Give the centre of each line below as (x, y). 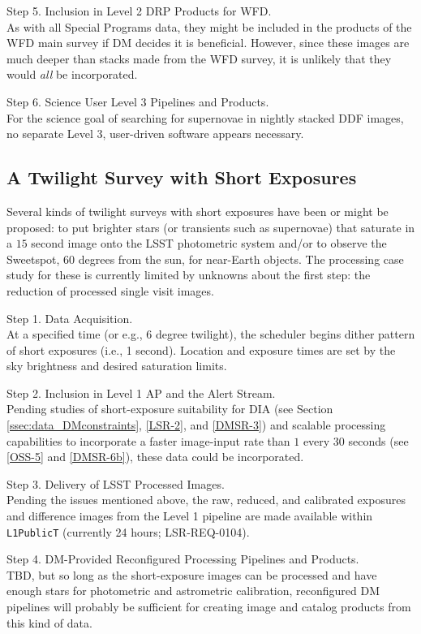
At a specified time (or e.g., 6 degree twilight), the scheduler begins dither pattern (211, 334)
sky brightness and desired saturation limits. (117, 366)
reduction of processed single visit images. (110, 290)
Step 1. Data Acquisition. (70, 318)
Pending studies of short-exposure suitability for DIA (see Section (170, 409)
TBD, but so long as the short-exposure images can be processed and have (192, 574)
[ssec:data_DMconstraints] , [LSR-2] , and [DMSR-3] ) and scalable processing (196, 425)
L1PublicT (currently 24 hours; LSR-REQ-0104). (128, 531)
